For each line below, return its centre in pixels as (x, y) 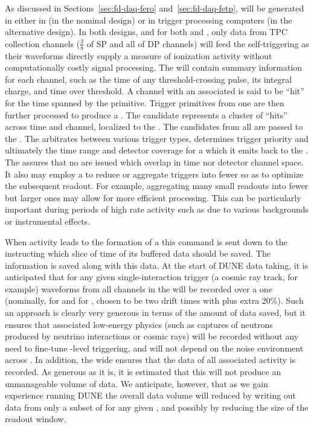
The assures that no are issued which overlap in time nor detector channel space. (154, 162)
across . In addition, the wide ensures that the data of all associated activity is (150, 360)
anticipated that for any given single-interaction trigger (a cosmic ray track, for (151, 277)
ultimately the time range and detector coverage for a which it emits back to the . (156, 150)
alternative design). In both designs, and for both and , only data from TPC (146, 32)
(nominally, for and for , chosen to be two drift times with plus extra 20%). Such (154, 300)
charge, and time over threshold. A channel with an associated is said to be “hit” (155, 91)
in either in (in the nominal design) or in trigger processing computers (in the (149, 20)
